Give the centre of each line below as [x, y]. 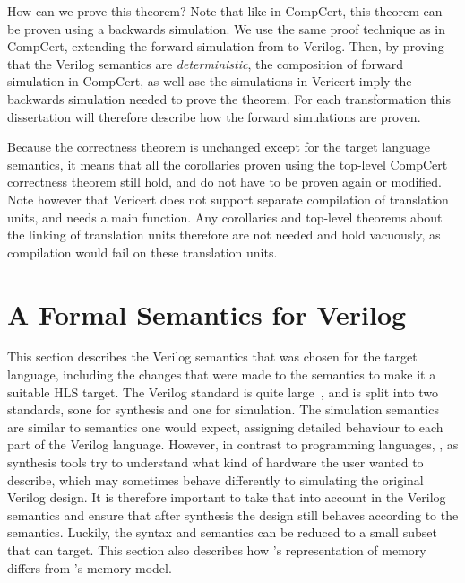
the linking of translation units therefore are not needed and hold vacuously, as [224, 235]
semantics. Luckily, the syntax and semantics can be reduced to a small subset [222, 532]
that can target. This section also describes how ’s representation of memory [217, 549]
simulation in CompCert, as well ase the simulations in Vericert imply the [210, 81]
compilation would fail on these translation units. [142, 252]
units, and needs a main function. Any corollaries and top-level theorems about [225, 217]
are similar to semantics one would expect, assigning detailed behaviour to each [225, 426]
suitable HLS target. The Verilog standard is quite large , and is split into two [223, 392]
